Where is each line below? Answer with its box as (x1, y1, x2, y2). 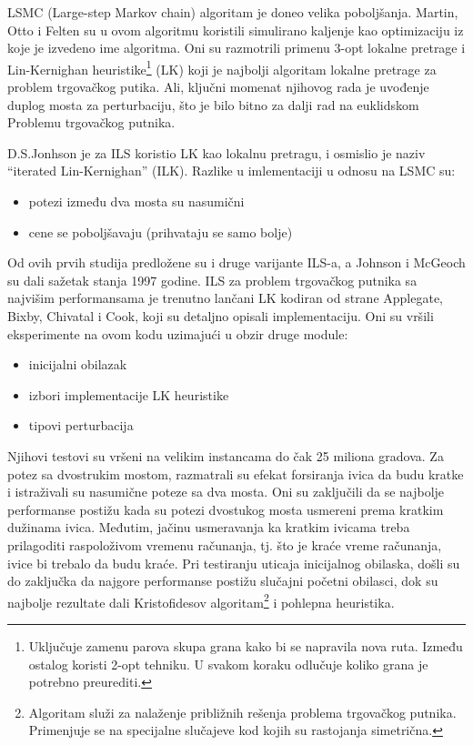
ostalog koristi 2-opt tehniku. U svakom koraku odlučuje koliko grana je (28, 654, 428, 673)
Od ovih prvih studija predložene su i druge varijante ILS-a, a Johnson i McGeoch (7, 253, 466, 272)
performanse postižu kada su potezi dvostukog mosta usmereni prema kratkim (7, 499, 444, 518)
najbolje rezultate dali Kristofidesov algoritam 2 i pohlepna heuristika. (7, 589, 395, 611)
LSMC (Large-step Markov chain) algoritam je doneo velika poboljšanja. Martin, (7, 3, 458, 21)
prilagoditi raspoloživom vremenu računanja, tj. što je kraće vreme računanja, (7, 535, 442, 554)
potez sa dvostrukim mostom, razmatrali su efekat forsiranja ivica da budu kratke (7, 464, 464, 483)
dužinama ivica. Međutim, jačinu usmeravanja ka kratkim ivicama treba (7, 518, 410, 537)
